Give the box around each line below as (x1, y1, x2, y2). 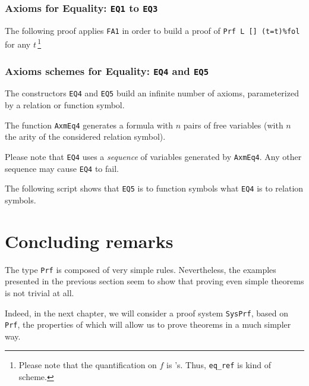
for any (5, 38, 31, 51)
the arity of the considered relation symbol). (5, 130, 166, 143)
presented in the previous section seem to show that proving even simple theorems (5, 275, 304, 287)
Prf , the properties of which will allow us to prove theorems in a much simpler (5, 318, 291, 331)
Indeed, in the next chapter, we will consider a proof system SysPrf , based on (5, 306, 288, 319)
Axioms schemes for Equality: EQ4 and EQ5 (5, 63, 209, 78)
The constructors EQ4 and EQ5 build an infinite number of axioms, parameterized (5, 87, 299, 99)
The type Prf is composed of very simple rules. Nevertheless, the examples (5, 263, 276, 275)
